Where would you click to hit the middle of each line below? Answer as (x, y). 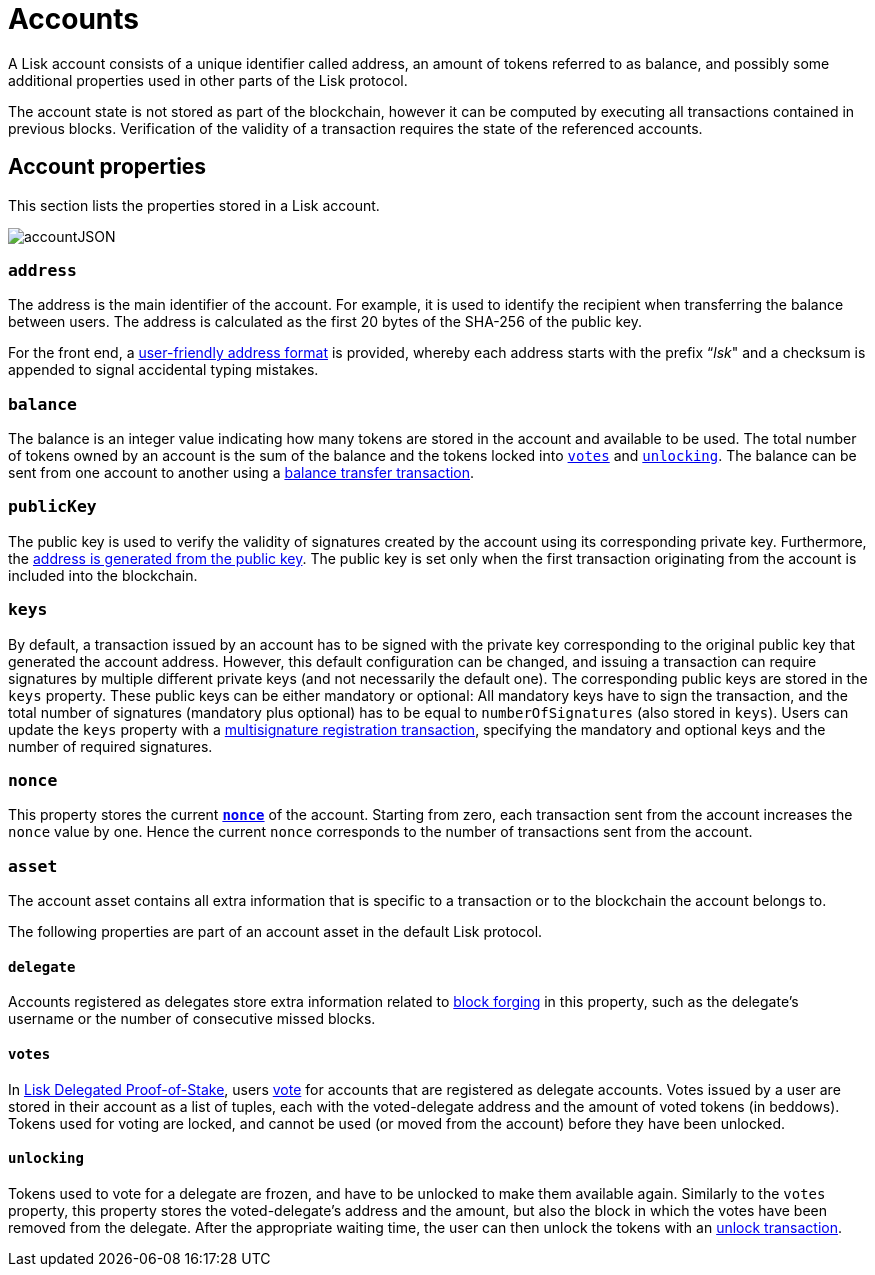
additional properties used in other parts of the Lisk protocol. (208, 80)
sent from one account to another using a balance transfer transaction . (241, 473)
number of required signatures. (110, 746)
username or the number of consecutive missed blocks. (192, 1019)
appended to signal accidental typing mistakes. (163, 370)
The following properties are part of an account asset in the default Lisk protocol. (275, 932)
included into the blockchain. (103, 575)
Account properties (107, 167)
